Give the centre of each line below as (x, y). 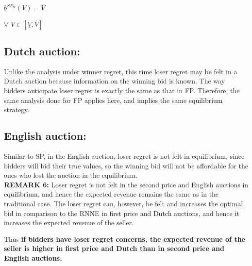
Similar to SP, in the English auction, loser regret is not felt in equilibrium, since (124, 156)
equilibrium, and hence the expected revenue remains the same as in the (111, 194)
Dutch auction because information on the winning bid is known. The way (115, 81)
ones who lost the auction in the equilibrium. (71, 175)
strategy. (17, 109)
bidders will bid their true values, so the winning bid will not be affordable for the (126, 165)
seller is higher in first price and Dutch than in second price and (114, 248)
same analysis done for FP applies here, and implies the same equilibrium (113, 100)
